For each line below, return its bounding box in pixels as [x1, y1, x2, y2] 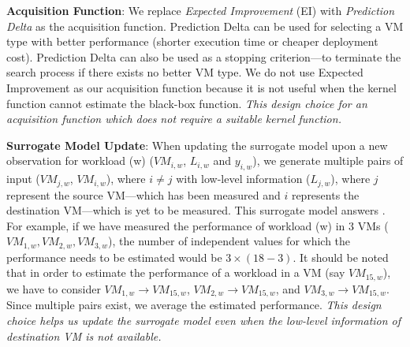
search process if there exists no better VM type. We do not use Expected [6, 64, 363, 80]
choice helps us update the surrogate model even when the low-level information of [6, 312, 401, 328]
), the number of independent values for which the [108, 233, 351, 249]
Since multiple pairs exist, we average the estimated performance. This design [6, 297, 382, 313]
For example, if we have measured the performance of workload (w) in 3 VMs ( [6, 217, 389, 233]
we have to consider [6, 280, 101, 297]
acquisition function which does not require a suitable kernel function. [6, 110, 341, 127]
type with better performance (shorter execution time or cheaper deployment [6, 33, 378, 50]
